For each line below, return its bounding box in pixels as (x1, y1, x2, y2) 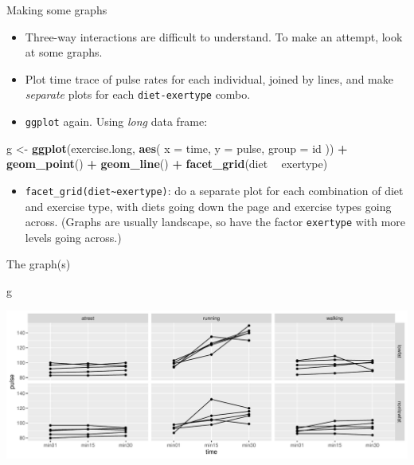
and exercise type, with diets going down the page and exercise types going (25, 197, 392, 214)
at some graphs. (25, 44, 103, 61)
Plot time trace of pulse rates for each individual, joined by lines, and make (25, 70, 393, 87)
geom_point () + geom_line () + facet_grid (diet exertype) (6, 155, 328, 172)
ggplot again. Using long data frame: (25, 113, 208, 130)
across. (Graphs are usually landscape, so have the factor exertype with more (25, 213, 406, 230)
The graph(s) (6, 256, 71, 272)
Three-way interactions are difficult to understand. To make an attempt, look (25, 28, 403, 45)
